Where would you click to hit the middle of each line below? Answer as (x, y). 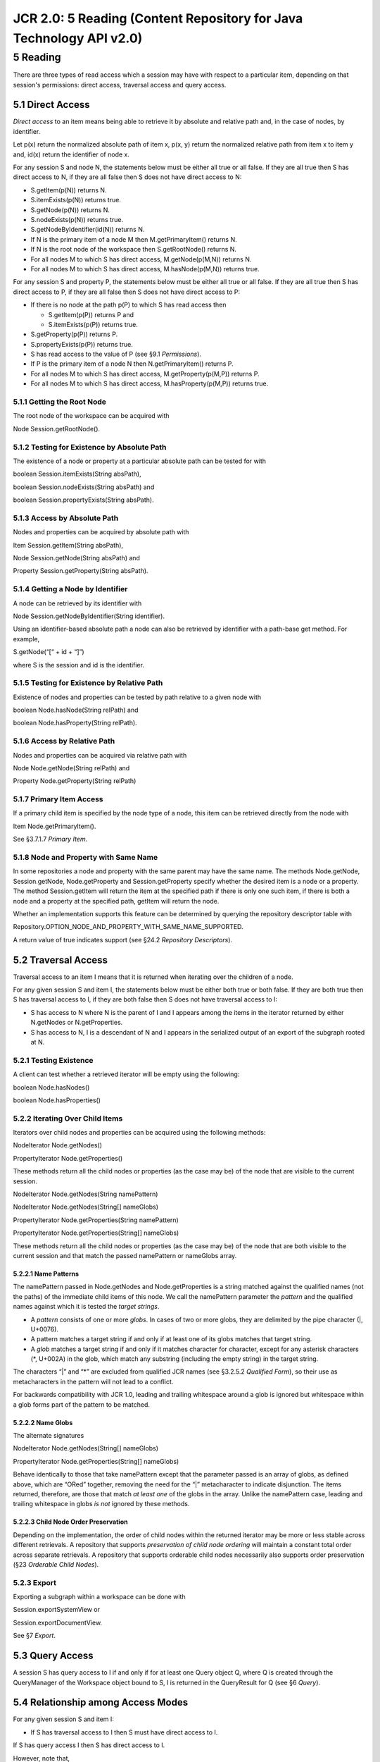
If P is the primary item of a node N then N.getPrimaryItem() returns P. (132, 364)
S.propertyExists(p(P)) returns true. (82, 344)
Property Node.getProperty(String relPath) (75, 781)
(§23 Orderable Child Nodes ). (56, 1564)
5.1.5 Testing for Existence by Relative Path (88, 683)
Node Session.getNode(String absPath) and (77, 558)
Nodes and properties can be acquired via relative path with (100, 755)
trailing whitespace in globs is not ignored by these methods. (101, 1504)
